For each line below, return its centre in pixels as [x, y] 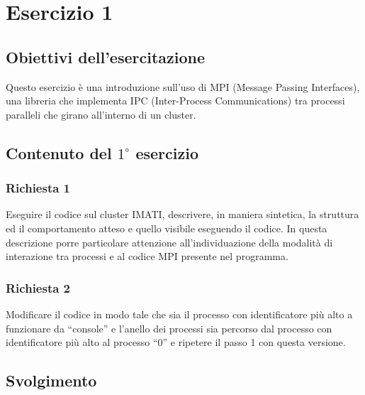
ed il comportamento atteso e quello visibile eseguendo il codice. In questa [167, 228]
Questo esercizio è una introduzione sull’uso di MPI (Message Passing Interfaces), [183, 86]
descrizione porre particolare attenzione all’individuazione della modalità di [169, 242]
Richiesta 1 [38, 188]
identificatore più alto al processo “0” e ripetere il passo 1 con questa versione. [176, 342]
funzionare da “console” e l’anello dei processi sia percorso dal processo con [169, 328]
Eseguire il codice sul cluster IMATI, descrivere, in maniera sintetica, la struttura [182, 214]
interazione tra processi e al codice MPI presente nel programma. [147, 256]
